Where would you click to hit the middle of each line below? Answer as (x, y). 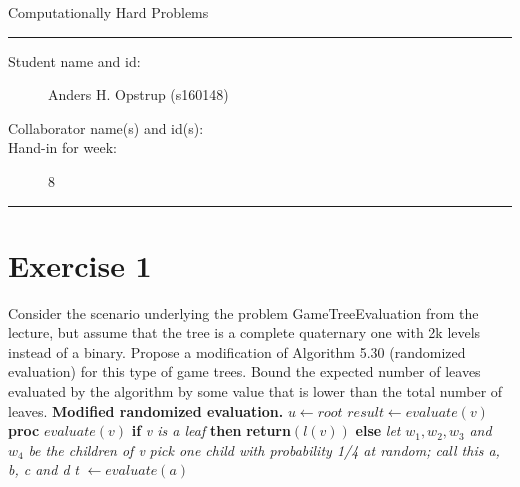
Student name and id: (74, 60)
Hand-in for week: (62, 147)
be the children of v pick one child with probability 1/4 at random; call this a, (264, 449)
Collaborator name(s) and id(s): (106, 127)
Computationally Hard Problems (108, 12)
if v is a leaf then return (211, 430)
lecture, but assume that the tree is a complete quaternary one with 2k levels (244, 332)
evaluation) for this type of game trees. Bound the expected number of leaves (244, 371)
